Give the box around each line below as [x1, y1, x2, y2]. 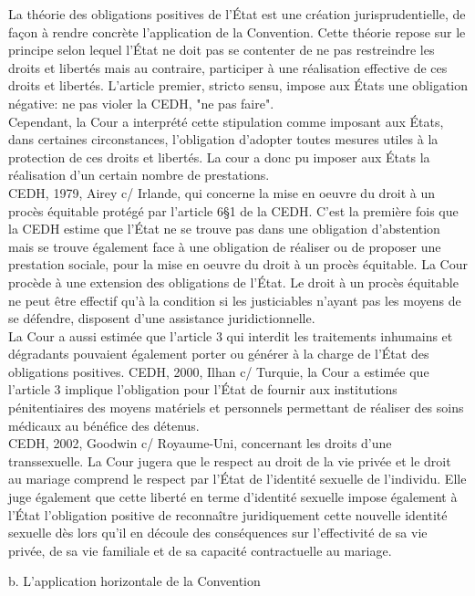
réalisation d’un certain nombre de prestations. [8, 165, 270, 184]
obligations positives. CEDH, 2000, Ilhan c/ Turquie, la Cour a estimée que [8, 361, 429, 381]
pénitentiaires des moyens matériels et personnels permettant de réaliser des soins [8, 398, 464, 417]
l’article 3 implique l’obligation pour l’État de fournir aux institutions [8, 380, 398, 399]
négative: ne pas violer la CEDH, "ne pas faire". [8, 93, 274, 112]
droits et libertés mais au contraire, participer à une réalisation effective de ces [8, 58, 448, 77]
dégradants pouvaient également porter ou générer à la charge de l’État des [8, 344, 429, 363]
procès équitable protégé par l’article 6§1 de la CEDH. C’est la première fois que [8, 201, 459, 220]
